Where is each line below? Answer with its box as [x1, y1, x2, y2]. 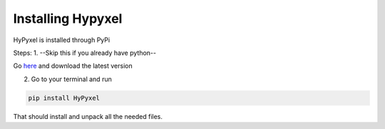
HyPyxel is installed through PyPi [13, 36, 111, 44]
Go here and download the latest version [13, 61, 133, 71]
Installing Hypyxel [13, 11, 123, 26]
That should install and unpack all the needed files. [13, 112, 163, 120]
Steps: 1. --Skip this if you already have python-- [13, 48, 157, 57]
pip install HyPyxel [28, 93, 100, 102]
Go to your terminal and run [31, 75, 112, 83]
